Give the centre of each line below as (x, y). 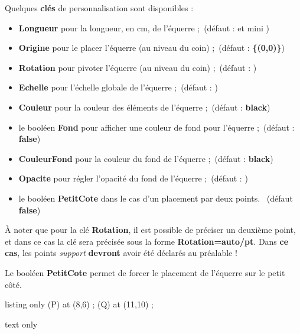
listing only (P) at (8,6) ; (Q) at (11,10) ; (79, 304)
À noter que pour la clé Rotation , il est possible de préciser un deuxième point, (150, 230)
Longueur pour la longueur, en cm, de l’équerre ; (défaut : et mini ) (144, 27)
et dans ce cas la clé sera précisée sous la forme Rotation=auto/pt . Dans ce (147, 241)
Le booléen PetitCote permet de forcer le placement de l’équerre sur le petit (145, 272)
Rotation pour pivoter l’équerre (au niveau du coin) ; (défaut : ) (138, 67)
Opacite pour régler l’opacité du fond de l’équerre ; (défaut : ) (133, 178)
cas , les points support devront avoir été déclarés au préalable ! (121, 253)
